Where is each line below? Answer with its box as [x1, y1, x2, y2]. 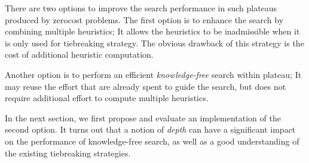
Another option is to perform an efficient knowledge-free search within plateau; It [5, 68, 302, 80]
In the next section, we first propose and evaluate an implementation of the [5, 111, 281, 124]
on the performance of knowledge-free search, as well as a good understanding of [5, 134, 299, 147]
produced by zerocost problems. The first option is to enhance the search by [5, 13, 284, 26]
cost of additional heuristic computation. [5, 48, 154, 61]
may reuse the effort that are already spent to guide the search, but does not [5, 80, 286, 92]
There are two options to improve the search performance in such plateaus [5, 2, 277, 14]
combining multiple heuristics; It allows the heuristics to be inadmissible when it [5, 25, 300, 37]
